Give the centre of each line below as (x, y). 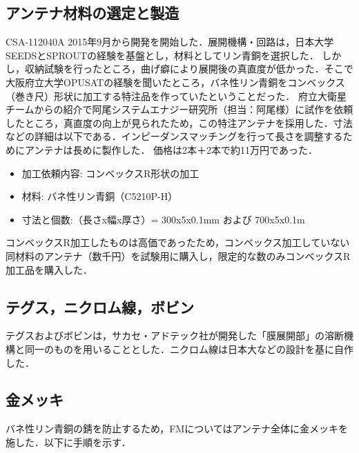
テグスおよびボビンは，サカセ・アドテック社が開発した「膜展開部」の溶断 (175, 335)
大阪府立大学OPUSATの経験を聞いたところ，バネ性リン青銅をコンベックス (175, 82)
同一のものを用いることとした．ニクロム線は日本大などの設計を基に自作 (189, 349)
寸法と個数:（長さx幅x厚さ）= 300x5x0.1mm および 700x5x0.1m (163, 219)
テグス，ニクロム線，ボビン (100, 306)
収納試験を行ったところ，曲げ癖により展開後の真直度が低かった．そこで (189, 69)
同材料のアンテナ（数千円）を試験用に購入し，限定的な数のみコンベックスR (178, 255)
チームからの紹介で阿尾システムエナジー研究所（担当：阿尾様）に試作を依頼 (179, 109)
